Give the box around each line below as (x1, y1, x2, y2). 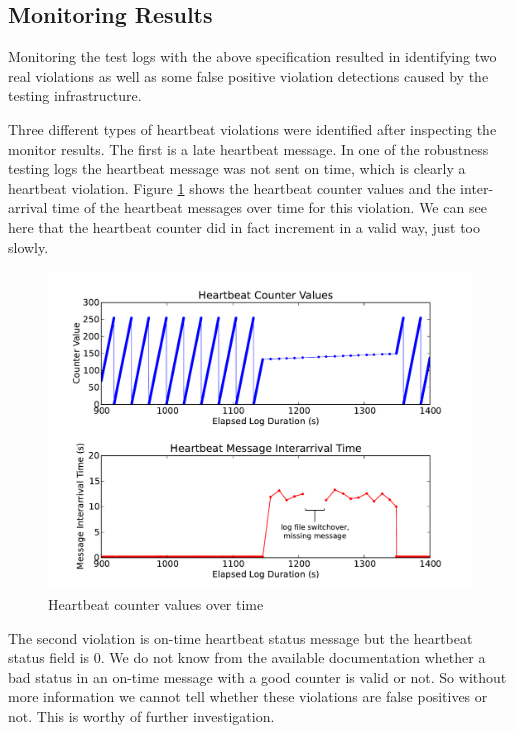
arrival (8, 197, 48, 218)
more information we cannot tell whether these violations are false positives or (8, 686, 488, 707)
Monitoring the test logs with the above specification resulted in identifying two (8, 46, 497, 67)
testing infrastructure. (8, 85, 142, 106)
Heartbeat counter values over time (48, 593, 264, 614)
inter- (460, 177, 494, 198)
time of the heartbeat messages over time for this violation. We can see (52, 197, 487, 218)
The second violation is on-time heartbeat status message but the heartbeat (8, 627, 473, 648)
